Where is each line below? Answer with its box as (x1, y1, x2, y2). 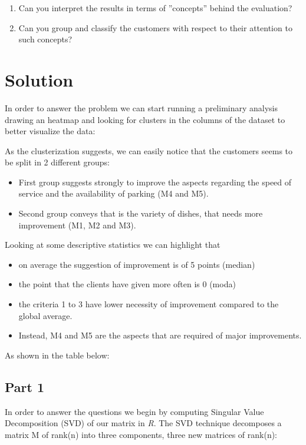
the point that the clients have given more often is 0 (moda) (18, 278, 236, 290)
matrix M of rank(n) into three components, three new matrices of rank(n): (5, 428, 278, 440)
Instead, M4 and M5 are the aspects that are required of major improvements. (18, 329, 302, 341)
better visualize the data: (5, 125, 96, 137)
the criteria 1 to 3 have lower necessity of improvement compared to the (18, 298, 279, 310)
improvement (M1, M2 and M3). (18, 218, 136, 231)
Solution (5, 67, 74, 91)
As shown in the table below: (5, 348, 110, 361)
